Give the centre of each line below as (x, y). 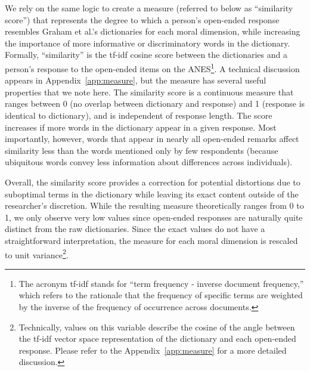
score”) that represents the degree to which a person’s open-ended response (142, 19)
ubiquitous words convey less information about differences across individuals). (149, 162)
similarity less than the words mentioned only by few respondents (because (142, 150)
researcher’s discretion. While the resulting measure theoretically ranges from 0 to (154, 205)
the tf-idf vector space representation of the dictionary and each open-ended (157, 338)
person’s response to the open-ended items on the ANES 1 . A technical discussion (152, 67)
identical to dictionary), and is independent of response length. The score (139, 115)
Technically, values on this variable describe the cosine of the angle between (157, 327)
